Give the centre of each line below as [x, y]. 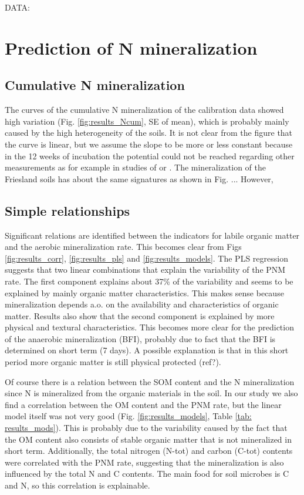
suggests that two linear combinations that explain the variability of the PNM [145, 270]
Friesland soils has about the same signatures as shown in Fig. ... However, [139, 178]
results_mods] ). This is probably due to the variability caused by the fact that [146, 428]
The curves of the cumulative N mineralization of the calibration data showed [144, 110]
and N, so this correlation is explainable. [77, 485]
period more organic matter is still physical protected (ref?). [113, 362]
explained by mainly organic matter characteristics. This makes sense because [144, 292]
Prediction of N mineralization [131, 47]
